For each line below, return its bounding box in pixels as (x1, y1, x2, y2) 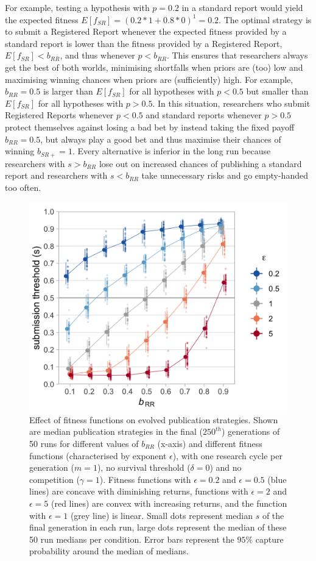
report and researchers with (5, 169, 108, 182)
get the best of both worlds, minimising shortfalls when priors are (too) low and (5, 60, 303, 73)
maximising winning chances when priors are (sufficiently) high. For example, (5, 73, 293, 85)
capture (255, 532, 284, 545)
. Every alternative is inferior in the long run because (72, 145, 271, 157)
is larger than (43, 85, 93, 98)
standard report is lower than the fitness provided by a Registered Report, (5, 37, 283, 49)
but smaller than (246, 85, 309, 98)
